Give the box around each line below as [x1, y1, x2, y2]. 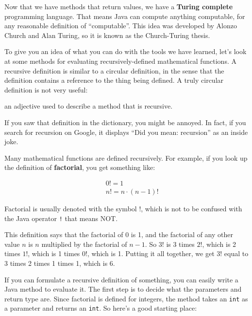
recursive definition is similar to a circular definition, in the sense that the [4, 65, 224, 75]
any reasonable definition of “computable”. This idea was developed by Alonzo [4, 20, 237, 31]
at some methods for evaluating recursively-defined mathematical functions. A [4, 56, 236, 66]
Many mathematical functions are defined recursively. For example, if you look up [4, 152, 248, 163]
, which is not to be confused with [141, 203, 242, 213]
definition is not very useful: [4, 84, 88, 94]
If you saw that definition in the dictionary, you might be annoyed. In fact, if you [4, 117, 246, 127]
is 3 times [166, 239, 195, 249]
